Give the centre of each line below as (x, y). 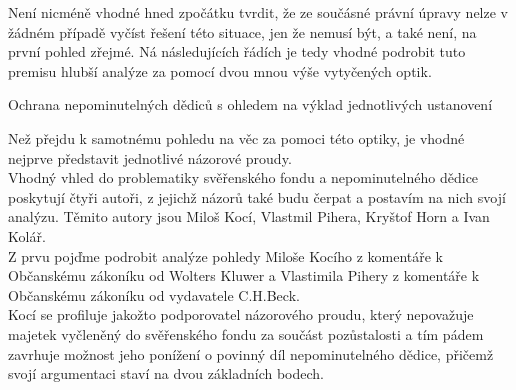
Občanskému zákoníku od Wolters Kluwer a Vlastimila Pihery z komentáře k (244, 275)
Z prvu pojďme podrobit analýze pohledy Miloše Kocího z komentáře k (226, 255)
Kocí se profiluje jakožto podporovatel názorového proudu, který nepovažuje (241, 314)
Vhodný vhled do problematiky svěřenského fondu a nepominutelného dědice (243, 177)
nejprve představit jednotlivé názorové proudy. (150, 157)
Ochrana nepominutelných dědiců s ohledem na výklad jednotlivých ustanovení (250, 104)
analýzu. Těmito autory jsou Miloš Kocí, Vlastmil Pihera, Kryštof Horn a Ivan (249, 216)
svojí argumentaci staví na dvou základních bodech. (166, 373)
